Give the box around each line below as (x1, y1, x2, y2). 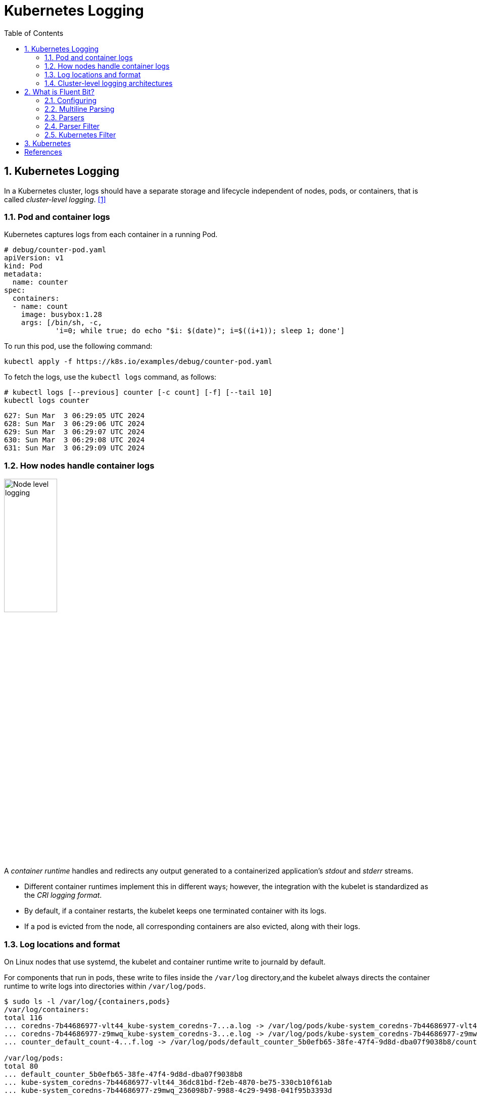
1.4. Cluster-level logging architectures (44, 78, 173, 87)
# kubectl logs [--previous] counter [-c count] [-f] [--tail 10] (4, 388, 273, 397)
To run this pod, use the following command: (4, 342, 153, 351)
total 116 (4, 1014, 42, 1022)
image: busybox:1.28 (21, 310, 102, 319)
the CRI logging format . (24, 891, 102, 900)
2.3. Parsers (44, 113, 84, 122)
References (24, 147, 62, 156)
